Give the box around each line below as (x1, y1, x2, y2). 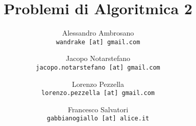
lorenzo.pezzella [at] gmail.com (41, 89, 155, 97)
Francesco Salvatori (67, 104, 129, 114)
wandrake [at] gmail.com (56, 38, 140, 46)
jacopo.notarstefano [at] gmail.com (36, 64, 160, 71)
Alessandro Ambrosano (62, 27, 134, 38)
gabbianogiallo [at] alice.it (46, 115, 150, 122)
